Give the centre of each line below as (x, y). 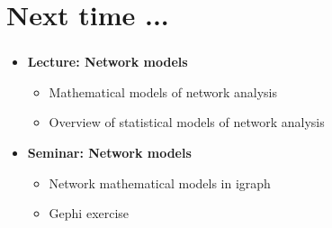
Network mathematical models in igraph (160, 182)
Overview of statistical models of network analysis (187, 122)
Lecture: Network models (108, 62)
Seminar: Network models (109, 153)
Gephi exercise (89, 213)
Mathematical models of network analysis (163, 91)
